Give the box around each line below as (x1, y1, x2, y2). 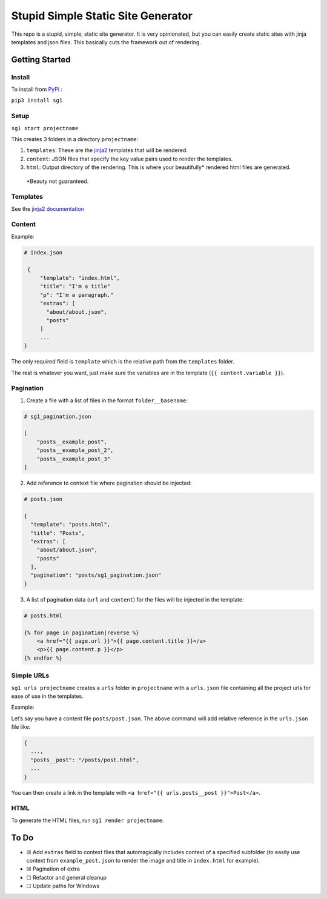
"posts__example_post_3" (36, 455, 111, 462)
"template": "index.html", (39, 274, 121, 282)
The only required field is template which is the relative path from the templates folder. (11, 358, 235, 365)
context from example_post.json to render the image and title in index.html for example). (26, 857, 260, 864)
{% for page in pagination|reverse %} (24, 629, 139, 636)
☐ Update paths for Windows (26, 882, 100, 890)
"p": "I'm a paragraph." (39, 291, 114, 298)
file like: (11, 723, 31, 731)
